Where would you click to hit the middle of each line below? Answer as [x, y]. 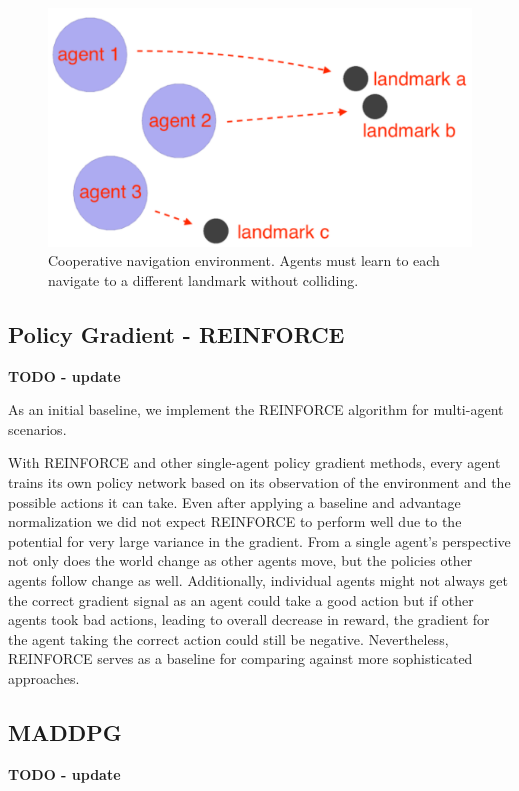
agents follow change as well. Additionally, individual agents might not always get [258, 580]
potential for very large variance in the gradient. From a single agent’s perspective [259, 540]
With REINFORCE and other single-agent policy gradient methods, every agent [254, 462]
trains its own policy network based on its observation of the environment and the [259, 482]
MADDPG [65, 731]
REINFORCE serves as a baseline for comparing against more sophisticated [240, 658]
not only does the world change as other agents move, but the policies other [240, 560]
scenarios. [37, 428]
